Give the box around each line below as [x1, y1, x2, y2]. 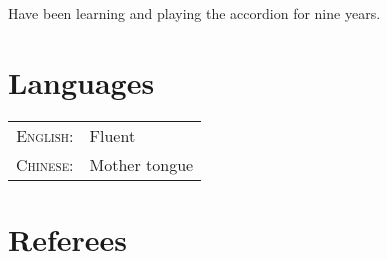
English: [16, 123, 74, 147]
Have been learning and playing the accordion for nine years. [8, 3, 381, 23]
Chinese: [16, 152, 74, 176]
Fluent [89, 123, 136, 147]
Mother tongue [89, 152, 194, 176]
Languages [8, 61, 155, 102]
